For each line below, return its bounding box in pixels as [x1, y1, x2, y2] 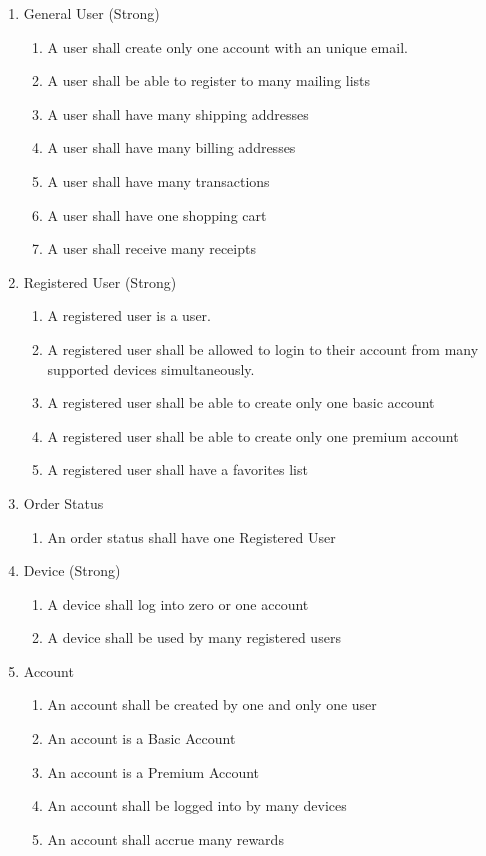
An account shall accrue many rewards [47, 828, 284, 849]
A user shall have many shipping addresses [47, 103, 309, 124]
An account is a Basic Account [47, 728, 236, 749]
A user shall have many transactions [47, 170, 270, 191]
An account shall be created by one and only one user [47, 694, 377, 715]
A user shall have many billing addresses [47, 137, 296, 158]
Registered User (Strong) [23, 271, 177, 292]
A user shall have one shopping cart [47, 204, 267, 225]
